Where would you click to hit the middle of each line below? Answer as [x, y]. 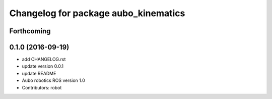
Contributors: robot [42, 87]
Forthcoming [30, 31]
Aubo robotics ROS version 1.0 [53, 80]
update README [39, 73]
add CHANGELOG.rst [44, 59]
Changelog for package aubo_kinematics [97, 13]
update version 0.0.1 [43, 66]
